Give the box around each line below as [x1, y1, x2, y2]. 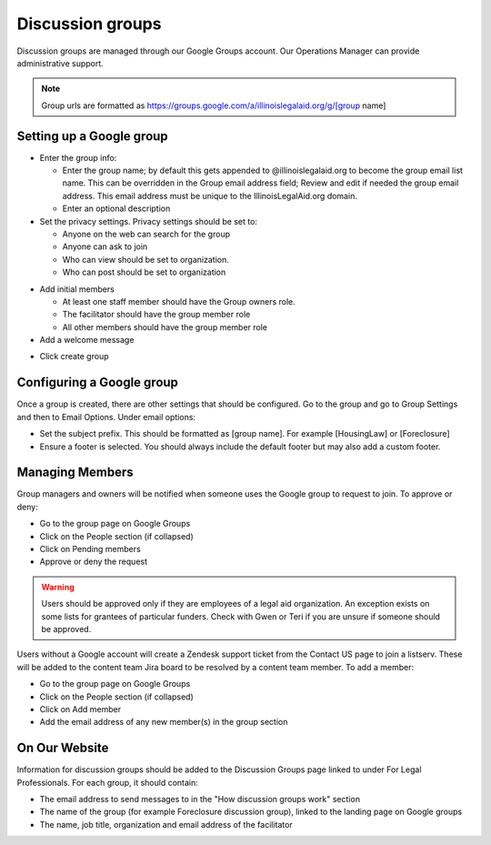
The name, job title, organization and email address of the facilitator [39, 819, 293, 830]
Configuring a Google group [16, 375, 179, 390]
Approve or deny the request [39, 556, 148, 568]
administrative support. [16, 57, 104, 68]
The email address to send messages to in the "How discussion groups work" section [39, 794, 361, 805]
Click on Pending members [39, 544, 141, 555]
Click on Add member [39, 703, 122, 714]
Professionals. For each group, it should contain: [16, 777, 199, 788]
